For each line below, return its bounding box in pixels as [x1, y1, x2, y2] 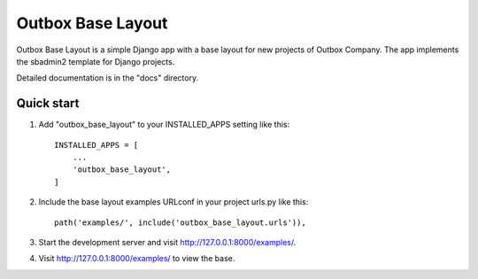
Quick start [16, 96, 80, 111]
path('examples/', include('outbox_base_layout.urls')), [54, 217, 307, 228]
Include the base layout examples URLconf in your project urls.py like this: [38, 197, 309, 207]
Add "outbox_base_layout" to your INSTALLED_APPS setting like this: [38, 120, 290, 130]
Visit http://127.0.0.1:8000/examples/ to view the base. [38, 253, 235, 264]
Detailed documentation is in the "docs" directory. [16, 73, 199, 83]
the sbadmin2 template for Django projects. [16, 56, 175, 66]
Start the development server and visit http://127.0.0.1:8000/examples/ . [38, 236, 297, 247]
